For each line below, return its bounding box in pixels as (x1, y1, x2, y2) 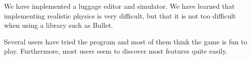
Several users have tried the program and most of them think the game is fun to (4, 36, 248, 46)
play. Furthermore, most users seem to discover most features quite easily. (4, 46, 228, 56)
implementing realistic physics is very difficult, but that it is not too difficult (4, 10, 236, 20)
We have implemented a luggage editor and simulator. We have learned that (4, 1, 235, 11)
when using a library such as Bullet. (4, 20, 113, 30)
